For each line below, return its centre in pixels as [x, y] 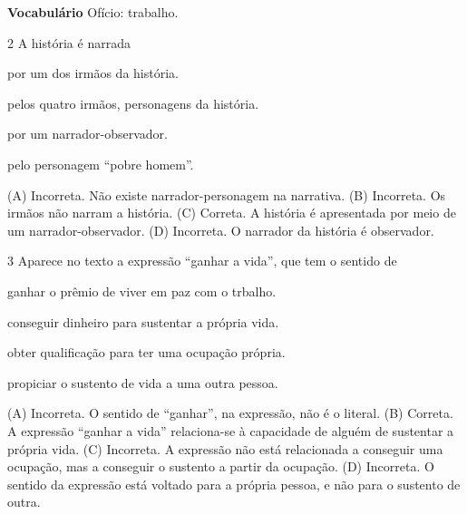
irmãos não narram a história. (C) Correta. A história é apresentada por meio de [232, 213]
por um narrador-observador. [88, 134]
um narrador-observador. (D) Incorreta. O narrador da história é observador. [221, 230]
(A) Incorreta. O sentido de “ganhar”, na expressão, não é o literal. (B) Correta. [230, 413]
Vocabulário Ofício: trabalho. [93, 12]
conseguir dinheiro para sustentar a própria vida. [143, 321]
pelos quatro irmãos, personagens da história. [133, 103]
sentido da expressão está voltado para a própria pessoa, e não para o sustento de [234, 484]
